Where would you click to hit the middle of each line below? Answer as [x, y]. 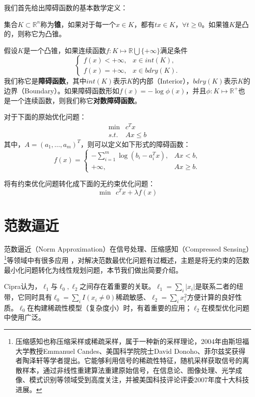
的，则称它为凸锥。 [35, 34]
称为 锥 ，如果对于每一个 [78, 24]
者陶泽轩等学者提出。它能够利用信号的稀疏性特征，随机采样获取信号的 [129, 360]
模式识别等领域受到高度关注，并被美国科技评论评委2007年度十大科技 [139, 380]
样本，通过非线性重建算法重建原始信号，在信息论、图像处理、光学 [129, 370]
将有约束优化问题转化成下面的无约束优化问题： [79, 184]
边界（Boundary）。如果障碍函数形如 [62, 90]
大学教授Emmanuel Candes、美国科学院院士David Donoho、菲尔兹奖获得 [130, 351]
